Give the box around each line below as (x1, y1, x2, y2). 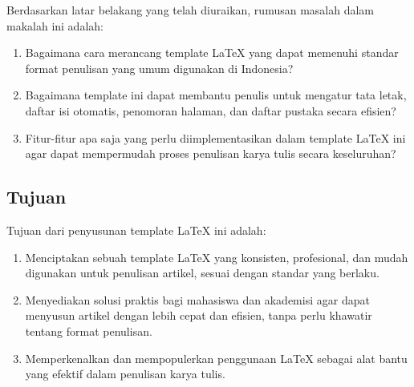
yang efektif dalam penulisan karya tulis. (25, 365, 225, 382)
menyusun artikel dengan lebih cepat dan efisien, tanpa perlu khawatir (25, 307, 372, 324)
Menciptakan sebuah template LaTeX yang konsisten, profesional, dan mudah (25, 248, 408, 265)
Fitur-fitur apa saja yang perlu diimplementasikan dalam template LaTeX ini (25, 129, 406, 146)
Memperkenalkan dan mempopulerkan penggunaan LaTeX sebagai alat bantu (25, 349, 408, 366)
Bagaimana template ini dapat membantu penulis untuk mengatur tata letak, (25, 87, 407, 103)
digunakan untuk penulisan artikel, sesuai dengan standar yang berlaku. (25, 264, 379, 281)
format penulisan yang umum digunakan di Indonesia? (25, 59, 294, 76)
